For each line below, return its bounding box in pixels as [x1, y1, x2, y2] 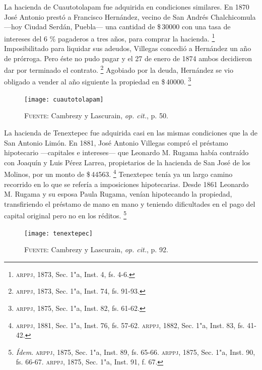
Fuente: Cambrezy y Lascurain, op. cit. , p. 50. [24, 110, 168, 121]
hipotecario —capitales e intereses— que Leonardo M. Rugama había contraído [4, 147, 249, 158]
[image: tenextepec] [24, 229, 93, 237]
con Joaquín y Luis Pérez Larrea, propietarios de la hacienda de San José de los [4, 157, 250, 167]
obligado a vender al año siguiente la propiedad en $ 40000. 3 [4, 75, 191, 87]
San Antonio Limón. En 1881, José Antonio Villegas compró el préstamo [4, 137, 228, 148]
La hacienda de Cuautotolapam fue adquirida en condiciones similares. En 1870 [4, 2, 249, 12]
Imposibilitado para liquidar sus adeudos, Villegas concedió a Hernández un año [4, 43, 251, 54]
